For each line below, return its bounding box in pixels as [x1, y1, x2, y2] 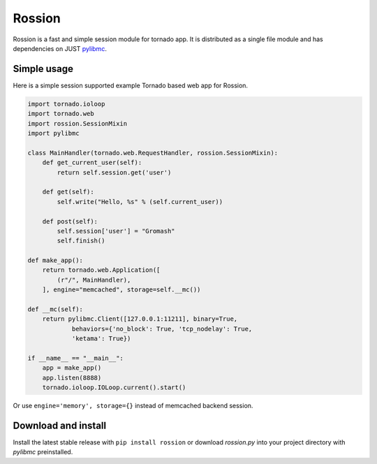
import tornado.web [27, 110, 94, 118]
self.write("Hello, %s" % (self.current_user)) [57, 198, 223, 205]
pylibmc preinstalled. [13, 448, 73, 456]
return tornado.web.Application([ [42, 266, 161, 274]
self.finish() [57, 237, 105, 245]
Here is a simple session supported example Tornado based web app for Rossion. [13, 81, 248, 89]
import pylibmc [27, 129, 80, 137]
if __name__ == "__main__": [27, 354, 124, 362]
